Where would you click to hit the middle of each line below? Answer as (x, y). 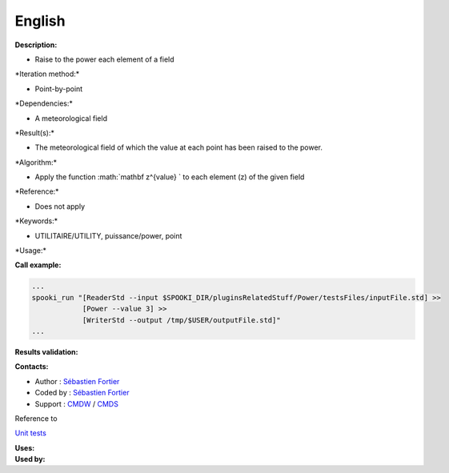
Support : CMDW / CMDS (77, 403)
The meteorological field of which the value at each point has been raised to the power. (179, 147)
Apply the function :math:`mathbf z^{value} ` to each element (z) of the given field (170, 177)
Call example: (38, 265)
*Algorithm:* (36, 162)
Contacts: (32, 367)
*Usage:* (31, 251)
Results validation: (46, 351)
